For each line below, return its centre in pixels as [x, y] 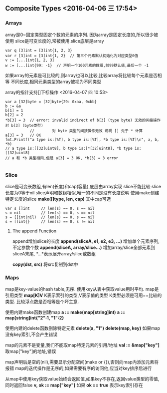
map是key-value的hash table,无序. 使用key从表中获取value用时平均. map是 [82, 289]
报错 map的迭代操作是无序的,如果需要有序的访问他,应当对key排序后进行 [79, 368]
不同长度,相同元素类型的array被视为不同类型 [56, 82]
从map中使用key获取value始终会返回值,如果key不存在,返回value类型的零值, [82, 379]
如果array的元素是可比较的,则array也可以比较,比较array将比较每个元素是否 [82, 75]
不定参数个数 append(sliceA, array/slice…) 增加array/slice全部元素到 [84, 247]
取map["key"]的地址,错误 [31, 351]
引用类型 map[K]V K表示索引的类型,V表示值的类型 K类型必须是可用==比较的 [83, 295]
